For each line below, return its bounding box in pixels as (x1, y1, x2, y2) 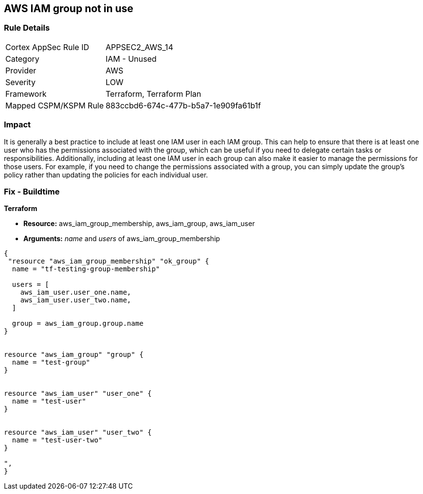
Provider (5, 65, 37, 75)
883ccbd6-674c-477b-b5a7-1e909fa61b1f (106, 100, 261, 110)
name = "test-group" (12, 358, 91, 367)
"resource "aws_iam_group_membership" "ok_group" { (8, 257, 209, 265)
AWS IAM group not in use (4, 2, 133, 15)
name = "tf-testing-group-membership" (12, 265, 160, 273)
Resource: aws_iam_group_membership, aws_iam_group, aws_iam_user (23, 219, 255, 228)
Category (5, 53, 39, 64)
